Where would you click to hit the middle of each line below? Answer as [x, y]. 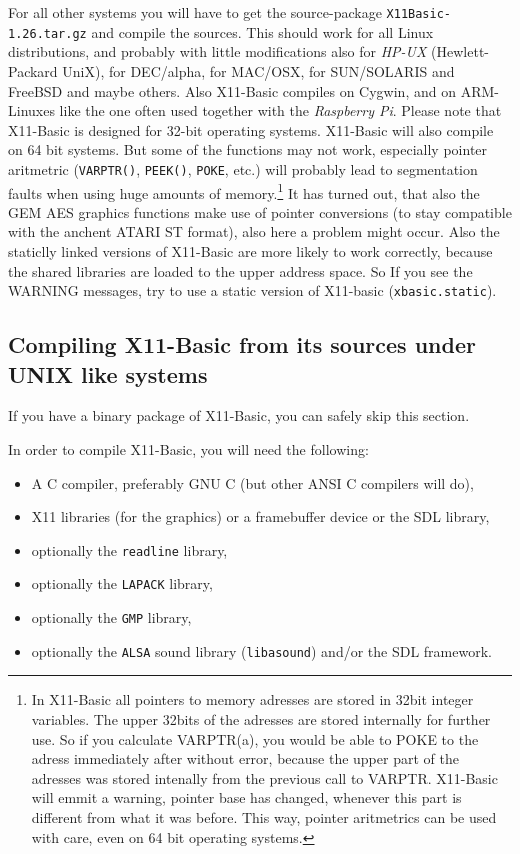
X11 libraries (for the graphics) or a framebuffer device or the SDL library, [260, 516]
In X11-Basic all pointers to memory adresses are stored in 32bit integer [252, 699]
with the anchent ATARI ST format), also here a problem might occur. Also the [254, 231]
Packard [33, 70]
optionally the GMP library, [111, 617]
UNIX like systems [108, 373]
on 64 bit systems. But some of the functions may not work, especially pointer [248, 149]
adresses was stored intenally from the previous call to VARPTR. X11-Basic [264, 777]
